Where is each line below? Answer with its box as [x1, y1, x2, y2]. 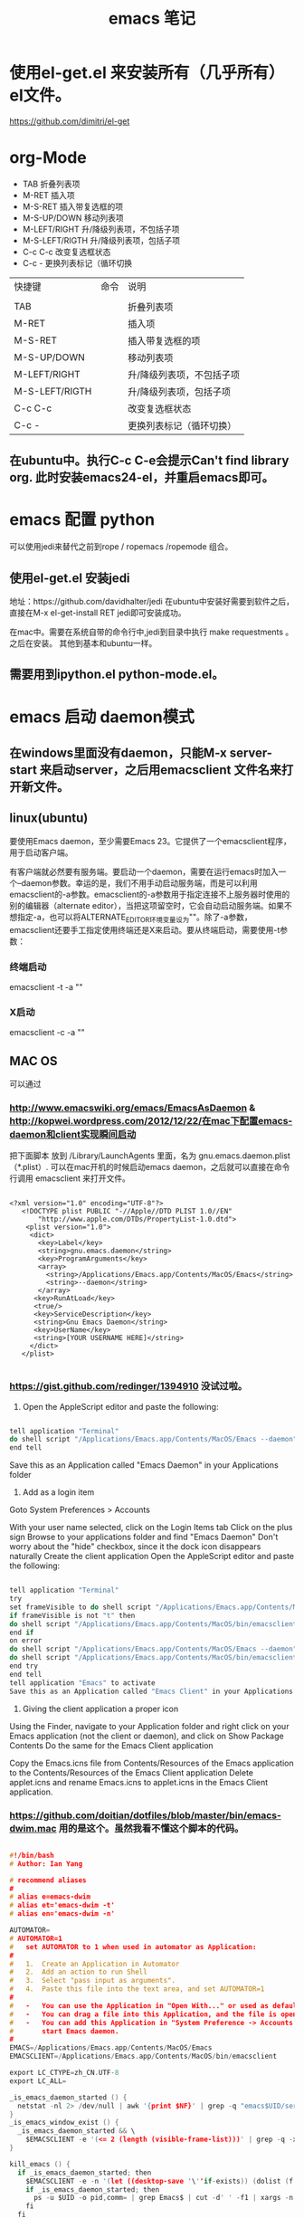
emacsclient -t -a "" [9, 981, 83, 992]
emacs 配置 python [9, 509, 156, 530]
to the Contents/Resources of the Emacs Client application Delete [9, 1766, 254, 1778]
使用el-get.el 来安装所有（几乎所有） [9, 62, 285, 83]
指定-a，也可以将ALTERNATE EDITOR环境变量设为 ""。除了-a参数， [16, 911, 252, 924]
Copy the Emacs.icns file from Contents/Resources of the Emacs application [9, 1757, 294, 1768]
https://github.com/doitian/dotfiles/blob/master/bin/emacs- [9, 1809, 282, 1822]
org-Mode [9, 148, 88, 168]
